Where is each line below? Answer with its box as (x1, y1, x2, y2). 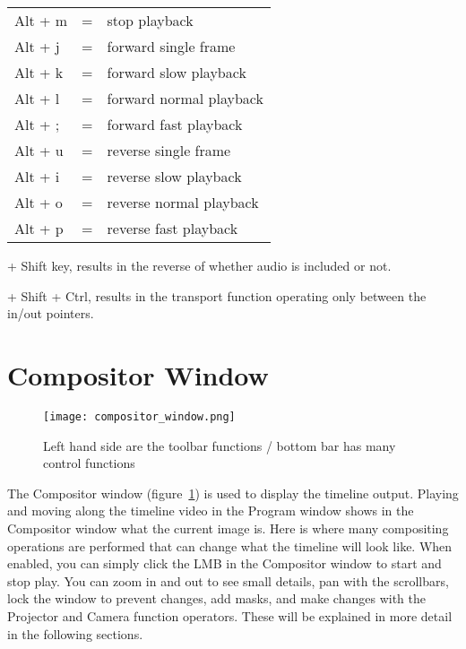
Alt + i (14, 166, 60, 186)
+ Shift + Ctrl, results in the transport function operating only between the (7, 286, 427, 305)
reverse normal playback (107, 192, 259, 212)
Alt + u (14, 140, 64, 160)
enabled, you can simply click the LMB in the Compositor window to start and (7, 554, 442, 573)
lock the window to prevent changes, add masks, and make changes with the (7, 589, 426, 608)
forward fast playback (107, 114, 243, 134)
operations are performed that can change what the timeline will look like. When (7, 536, 453, 555)
